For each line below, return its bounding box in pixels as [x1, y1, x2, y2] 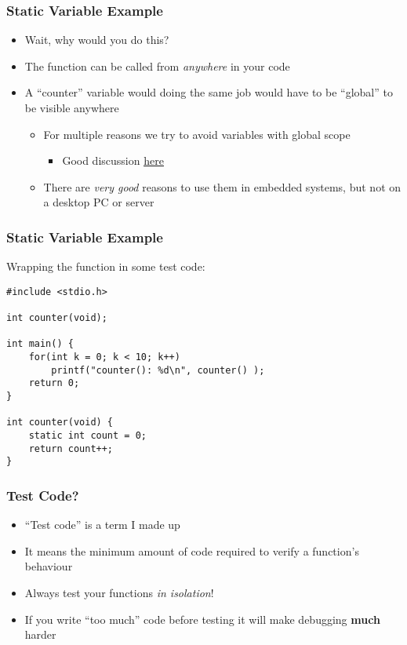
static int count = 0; [28, 430, 147, 441]
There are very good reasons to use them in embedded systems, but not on [43, 178, 402, 195]
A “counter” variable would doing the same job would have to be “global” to [24, 84, 393, 100]
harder [24, 626, 56, 643]
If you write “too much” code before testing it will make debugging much [24, 610, 380, 627]
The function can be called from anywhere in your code [24, 57, 290, 74]
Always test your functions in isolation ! [24, 584, 214, 600]
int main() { [6, 338, 74, 350]
